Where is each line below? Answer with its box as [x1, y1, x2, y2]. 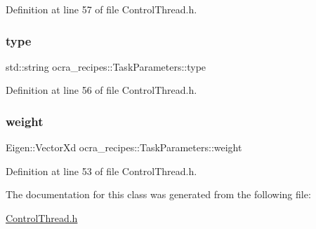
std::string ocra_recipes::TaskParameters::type [6, 59, 206, 74]
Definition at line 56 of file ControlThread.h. [6, 83, 197, 97]
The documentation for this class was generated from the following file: [6, 187, 311, 202]
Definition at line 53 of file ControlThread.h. [6, 163, 197, 178]
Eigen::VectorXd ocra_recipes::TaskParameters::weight [6, 140, 242, 155]
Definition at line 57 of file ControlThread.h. [6, 2, 197, 16]
